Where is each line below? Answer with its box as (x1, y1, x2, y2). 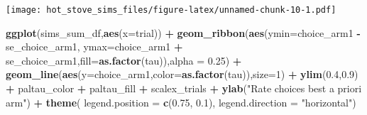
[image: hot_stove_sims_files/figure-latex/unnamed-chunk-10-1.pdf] (6, 5, 336, 15)
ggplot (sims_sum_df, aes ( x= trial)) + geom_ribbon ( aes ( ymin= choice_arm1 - (6, 25, 361, 40)
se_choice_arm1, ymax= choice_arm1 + (6, 39, 183, 54)
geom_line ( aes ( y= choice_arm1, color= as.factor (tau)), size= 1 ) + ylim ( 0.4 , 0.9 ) (6, 67, 358, 82)
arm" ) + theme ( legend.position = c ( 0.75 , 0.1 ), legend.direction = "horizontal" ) (6, 94, 356, 109)
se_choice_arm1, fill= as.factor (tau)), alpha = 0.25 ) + (6, 53, 242, 67)
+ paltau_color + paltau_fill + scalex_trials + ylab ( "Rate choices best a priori (6, 81, 362, 96)
